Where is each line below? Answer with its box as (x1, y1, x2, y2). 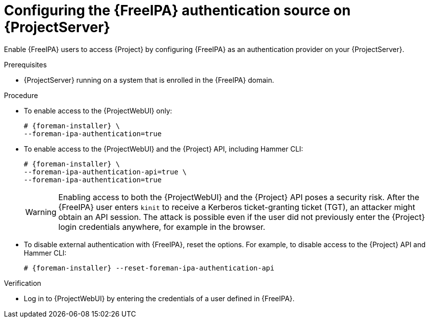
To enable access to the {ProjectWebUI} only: (24, 106, 172, 115)
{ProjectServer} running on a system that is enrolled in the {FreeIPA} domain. (24, 75, 274, 84)
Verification (4, 278, 42, 287)
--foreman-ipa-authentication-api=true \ (24, 167, 187, 176)
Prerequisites (4, 60, 47, 69)
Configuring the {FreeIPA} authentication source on (4, 2, 351, 19)
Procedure (4, 91, 38, 100)
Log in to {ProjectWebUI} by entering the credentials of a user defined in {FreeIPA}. (24, 294, 295, 303)
